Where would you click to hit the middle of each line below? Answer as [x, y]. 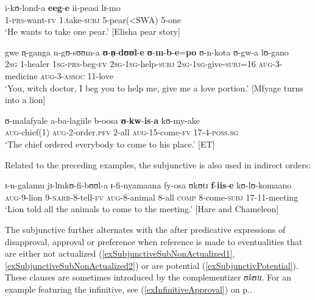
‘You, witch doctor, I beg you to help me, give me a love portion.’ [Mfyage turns [154, 87]
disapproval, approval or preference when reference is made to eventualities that [154, 241]
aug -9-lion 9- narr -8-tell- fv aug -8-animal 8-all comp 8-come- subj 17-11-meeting [152, 197]
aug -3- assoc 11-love [77, 75]
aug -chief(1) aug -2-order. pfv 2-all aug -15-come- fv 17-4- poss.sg [122, 132]
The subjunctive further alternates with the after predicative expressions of [145, 229]
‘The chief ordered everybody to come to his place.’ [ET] [110, 144]
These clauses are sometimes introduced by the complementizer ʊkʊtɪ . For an [148, 277]
